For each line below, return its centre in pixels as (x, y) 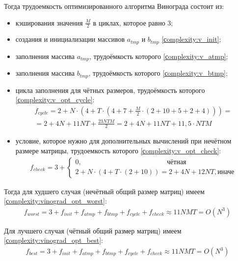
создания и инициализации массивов (70, 39)
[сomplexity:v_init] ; (191, 39)
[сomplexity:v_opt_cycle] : (55, 100)
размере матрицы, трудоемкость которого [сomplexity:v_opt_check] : (118, 150)
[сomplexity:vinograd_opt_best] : (54, 240)
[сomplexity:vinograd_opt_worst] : (55, 201)
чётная (177, 162)
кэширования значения (49, 22)
